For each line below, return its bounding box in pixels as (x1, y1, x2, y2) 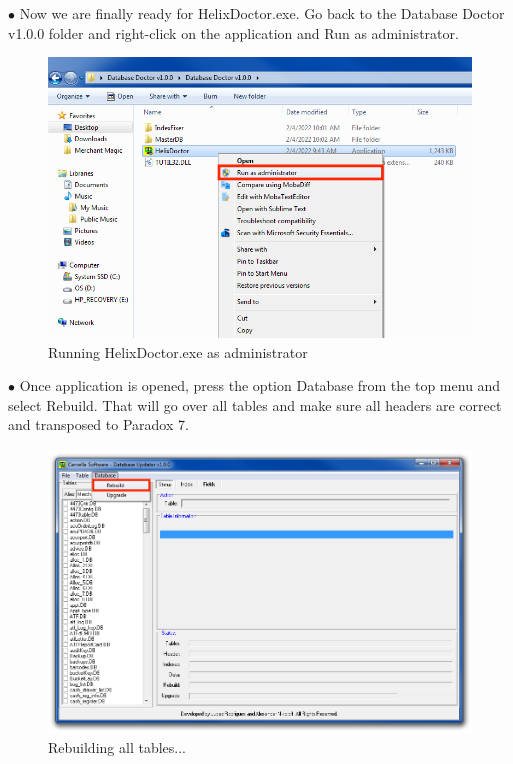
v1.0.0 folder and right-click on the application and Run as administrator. (8, 22, 459, 43)
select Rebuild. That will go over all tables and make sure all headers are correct (8, 394, 502, 415)
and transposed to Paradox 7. (8, 414, 189, 435)
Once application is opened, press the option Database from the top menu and (19, 375, 501, 396)
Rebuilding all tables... (48, 736, 186, 757)
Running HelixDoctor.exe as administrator (48, 341, 308, 362)
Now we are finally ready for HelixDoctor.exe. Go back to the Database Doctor (19, 3, 505, 23)
